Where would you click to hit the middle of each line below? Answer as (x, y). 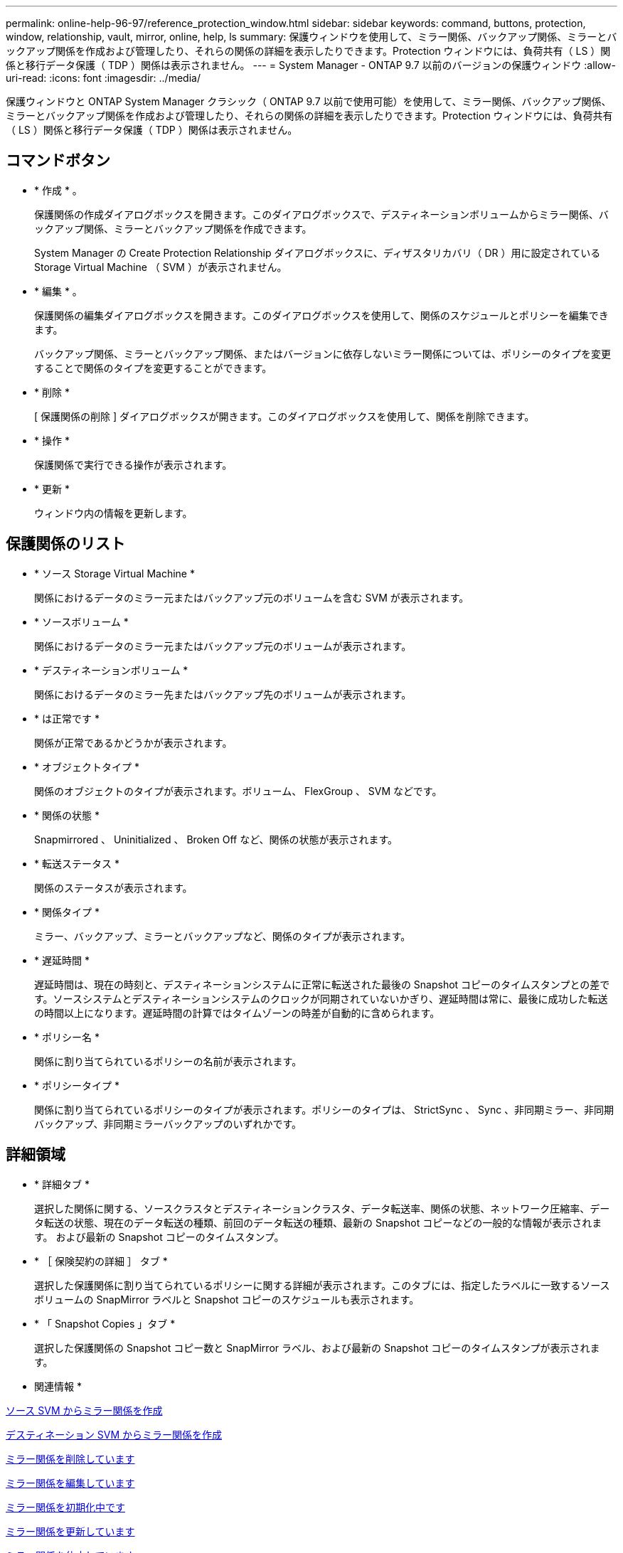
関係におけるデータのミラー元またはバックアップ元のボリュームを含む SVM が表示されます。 (252, 597)
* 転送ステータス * (77, 863)
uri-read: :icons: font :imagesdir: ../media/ (103, 78)
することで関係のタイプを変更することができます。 (153, 368)
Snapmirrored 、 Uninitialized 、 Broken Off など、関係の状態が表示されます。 (216, 839)
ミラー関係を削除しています (70, 1458)
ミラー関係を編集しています (70, 1483)
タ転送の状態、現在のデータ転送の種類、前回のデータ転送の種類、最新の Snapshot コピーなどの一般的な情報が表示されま (318, 1222)
